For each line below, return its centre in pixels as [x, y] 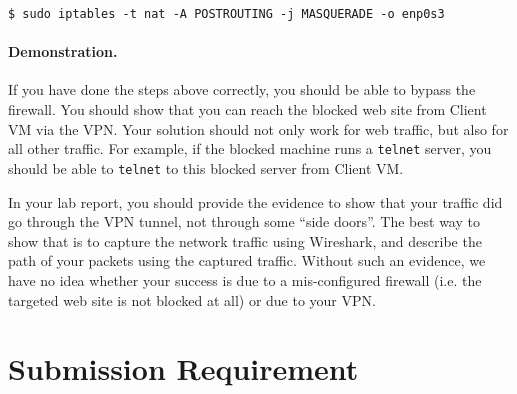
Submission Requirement [183, 368]
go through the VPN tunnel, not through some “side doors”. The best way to [244, 221]
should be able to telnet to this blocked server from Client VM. [206, 167]
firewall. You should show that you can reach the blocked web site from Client [247, 109]
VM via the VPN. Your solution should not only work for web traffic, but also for [258, 128]
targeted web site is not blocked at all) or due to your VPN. [192, 299]
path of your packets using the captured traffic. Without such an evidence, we [247, 260]
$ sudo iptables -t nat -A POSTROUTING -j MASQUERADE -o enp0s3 [226, 14]
